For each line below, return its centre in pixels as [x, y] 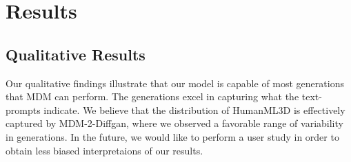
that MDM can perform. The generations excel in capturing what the [152, 96]
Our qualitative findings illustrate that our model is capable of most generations [175, 83]
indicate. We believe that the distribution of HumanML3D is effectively [194, 109]
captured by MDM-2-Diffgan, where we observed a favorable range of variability [174, 123]
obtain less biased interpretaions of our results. [104, 150]
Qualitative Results [76, 54]
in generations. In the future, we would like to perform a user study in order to [172, 136]
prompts [23, 109]
